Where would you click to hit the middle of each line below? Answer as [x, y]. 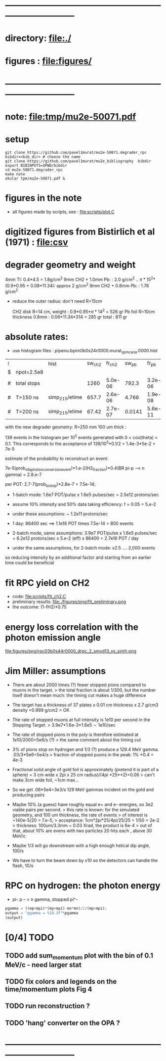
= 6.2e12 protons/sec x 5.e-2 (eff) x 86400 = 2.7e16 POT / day [76, 538]
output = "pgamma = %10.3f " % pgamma [42, 913]
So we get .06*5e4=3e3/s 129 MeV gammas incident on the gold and [83, 790]
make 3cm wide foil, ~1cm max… [45, 780]
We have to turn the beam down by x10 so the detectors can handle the [85, 861]
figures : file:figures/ [49, 61]
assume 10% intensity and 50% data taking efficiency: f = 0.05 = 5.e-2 [84, 505]
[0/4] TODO [30, 937]
